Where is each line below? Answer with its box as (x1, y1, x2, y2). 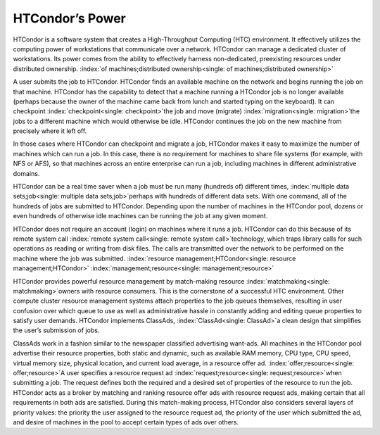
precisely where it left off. (13, 127, 87, 135)
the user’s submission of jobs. (13, 326, 100, 334)
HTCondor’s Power (13, 11, 126, 26)
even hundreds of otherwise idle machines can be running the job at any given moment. (13, 212, 268, 220)
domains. (13, 169, 40, 177)
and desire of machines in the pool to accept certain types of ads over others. (13, 418, 239, 426)
